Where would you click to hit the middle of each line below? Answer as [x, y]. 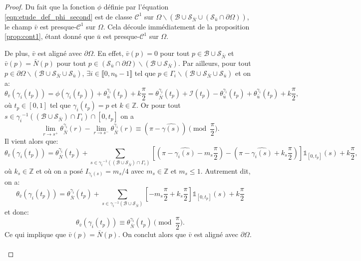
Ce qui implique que [35, 234]
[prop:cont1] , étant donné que [50, 36]
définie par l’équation [136, 6]
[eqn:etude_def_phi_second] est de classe [68, 16]
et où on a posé [60, 170]
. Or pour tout [159, 105]
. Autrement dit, [225, 170]
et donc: [17, 212]
